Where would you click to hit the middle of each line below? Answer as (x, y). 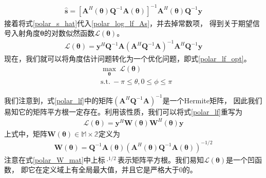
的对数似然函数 (69, 33)
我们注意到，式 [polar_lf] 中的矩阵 (59, 100)
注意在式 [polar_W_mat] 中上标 (55, 159)
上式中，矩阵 (26, 133)
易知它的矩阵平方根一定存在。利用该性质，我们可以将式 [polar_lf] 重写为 (123, 111)
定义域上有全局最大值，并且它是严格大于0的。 (120, 170)
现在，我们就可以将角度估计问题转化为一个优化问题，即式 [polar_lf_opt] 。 (128, 59)
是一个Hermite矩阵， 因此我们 (212, 100)
